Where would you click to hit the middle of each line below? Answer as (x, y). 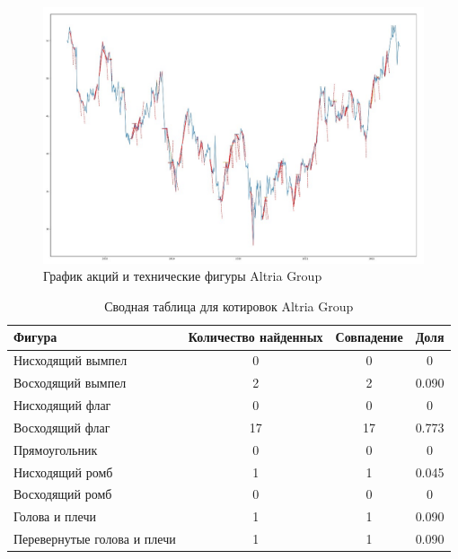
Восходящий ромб (63, 494)
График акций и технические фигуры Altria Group (183, 276)
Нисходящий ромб (63, 472)
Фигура (35, 337)
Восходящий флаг (62, 427)
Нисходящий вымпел (70, 360)
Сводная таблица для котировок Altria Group (229, 306)
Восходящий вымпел (70, 383)
